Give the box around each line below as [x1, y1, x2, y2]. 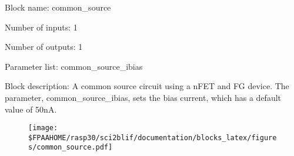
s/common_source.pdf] [28, 143, 113, 152]
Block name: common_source [5, 1, 111, 13]
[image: [28, 124, 58, 133]
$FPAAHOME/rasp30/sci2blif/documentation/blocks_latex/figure [28, 133, 277, 142]
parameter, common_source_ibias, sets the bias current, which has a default [5, 91, 282, 103]
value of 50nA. [5, 103, 57, 115]
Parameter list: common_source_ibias [5, 60, 143, 72]
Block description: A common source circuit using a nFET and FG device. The [5, 80, 289, 92]
